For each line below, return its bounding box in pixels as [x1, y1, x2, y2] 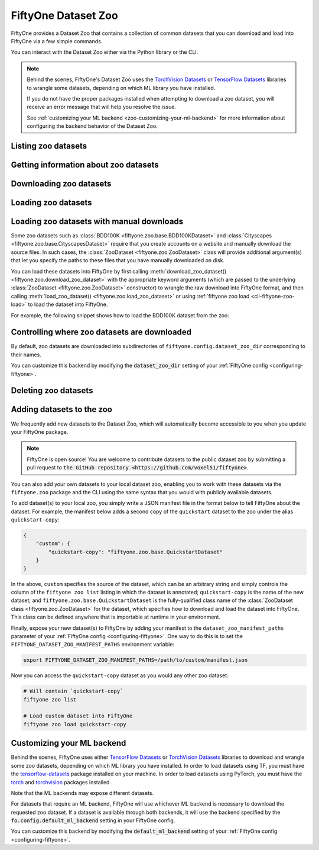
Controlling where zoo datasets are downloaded [11, 327, 192, 337]
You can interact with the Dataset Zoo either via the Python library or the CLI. [11, 49, 198, 56]
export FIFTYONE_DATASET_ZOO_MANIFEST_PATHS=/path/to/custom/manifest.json [23, 657, 248, 664]
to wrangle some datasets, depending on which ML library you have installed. [27, 84, 216, 91]
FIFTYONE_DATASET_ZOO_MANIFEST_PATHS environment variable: [11, 641, 174, 648]
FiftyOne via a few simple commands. [11, 37, 103, 44]
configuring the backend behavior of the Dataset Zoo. [27, 123, 158, 130]
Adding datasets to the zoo [11, 404, 112, 414]
